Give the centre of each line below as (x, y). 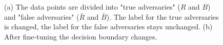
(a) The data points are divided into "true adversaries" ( (92, 7)
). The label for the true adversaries (163, 16)
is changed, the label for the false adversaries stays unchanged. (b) (108, 27)
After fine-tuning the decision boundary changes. (81, 36)
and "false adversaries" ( (42, 16)
